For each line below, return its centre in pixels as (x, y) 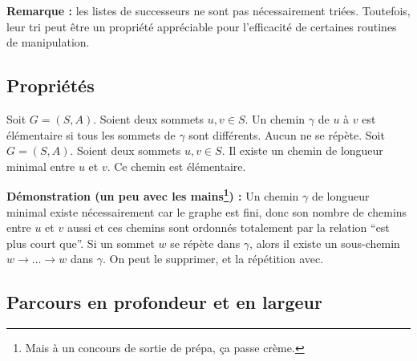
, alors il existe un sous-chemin (325, 243)
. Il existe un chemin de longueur (302, 150)
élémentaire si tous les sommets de (91, 134)
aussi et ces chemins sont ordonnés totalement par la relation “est (228, 227)
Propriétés (51, 85)
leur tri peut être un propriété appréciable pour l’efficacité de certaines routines (202, 26)
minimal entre (41, 166)
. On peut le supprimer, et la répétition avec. (213, 259)
